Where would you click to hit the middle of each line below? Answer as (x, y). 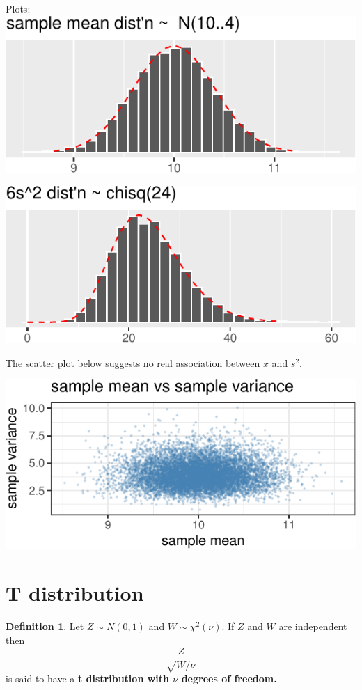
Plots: (18, 8)
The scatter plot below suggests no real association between (133, 362)
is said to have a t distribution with (87, 679)
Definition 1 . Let (45, 626)
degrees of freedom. (229, 679)
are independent (313, 626)
